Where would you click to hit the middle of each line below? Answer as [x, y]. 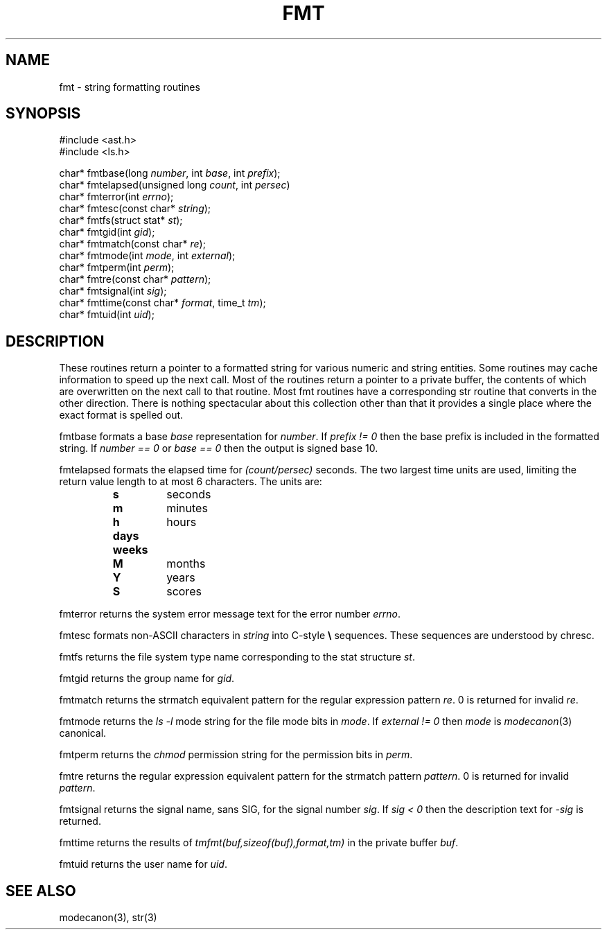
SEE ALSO [41, 891]
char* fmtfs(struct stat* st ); [121, 220]
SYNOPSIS [43, 114]
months [186, 564]
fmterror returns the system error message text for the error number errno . [230, 614]
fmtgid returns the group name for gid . [147, 679]
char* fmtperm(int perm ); [117, 268]
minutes [187, 508]
